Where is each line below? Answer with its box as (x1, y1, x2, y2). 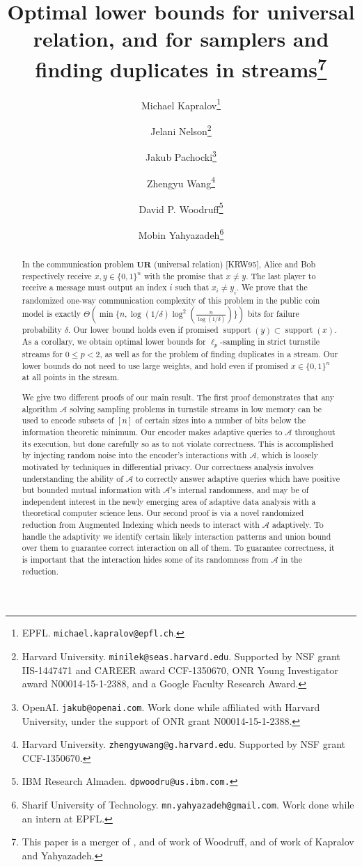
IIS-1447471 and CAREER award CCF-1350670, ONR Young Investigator (22, 662, 338, 677)
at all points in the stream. (22, 371, 120, 383)
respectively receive (22, 270, 92, 281)
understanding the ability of (22, 472, 123, 484)
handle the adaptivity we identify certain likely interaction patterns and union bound (22, 530, 331, 542)
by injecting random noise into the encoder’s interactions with (22, 449, 247, 461)
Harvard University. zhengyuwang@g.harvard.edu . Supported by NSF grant (22, 737, 345, 751)
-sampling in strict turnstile (220, 336, 320, 347)
